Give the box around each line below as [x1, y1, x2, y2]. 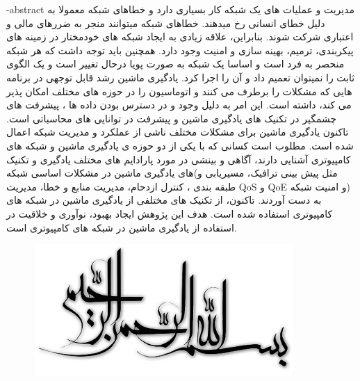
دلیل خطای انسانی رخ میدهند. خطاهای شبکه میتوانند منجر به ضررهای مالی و [6, 15, 325, 30]
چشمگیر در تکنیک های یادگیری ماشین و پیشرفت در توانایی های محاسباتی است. [6, 111, 337, 125]
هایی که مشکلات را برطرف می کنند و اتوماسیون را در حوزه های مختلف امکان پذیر [6, 83, 352, 98]
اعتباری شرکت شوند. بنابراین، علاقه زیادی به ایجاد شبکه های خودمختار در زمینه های [6, 29, 354, 44]
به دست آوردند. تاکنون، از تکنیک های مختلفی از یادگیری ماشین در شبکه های [6, 193, 322, 207]
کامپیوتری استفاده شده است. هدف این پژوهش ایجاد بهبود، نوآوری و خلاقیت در [6, 206, 333, 220]
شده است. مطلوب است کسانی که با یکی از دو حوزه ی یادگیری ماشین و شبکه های [6, 138, 354, 152]
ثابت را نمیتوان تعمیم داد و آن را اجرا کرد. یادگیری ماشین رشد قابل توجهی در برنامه [6, 70, 355, 84]
